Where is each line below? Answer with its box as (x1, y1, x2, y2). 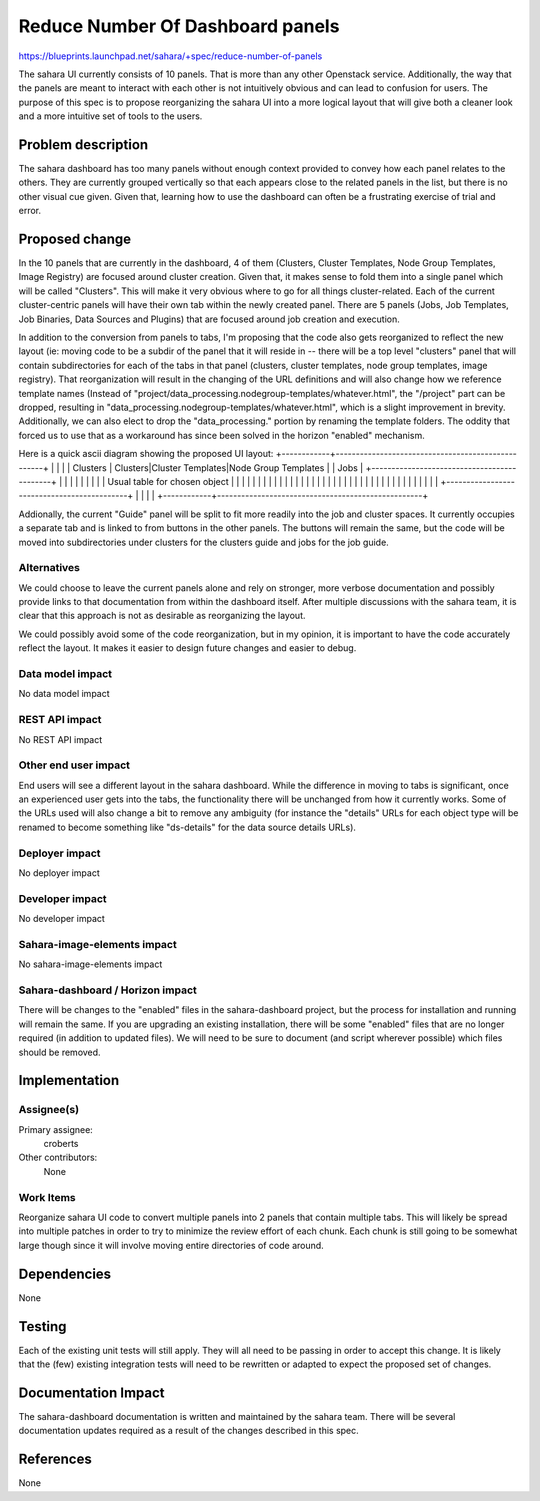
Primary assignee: (18, 1123, 94, 1135)
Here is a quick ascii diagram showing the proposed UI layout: (18, 448, 274, 460)
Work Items (18, 1190, 76, 1204)
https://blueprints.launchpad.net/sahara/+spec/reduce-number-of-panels (18, 50, 323, 62)
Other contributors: (18, 1151, 98, 1164)
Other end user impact (18, 758, 130, 772)
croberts (43, 1138, 79, 1150)
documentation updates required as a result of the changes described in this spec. (18, 1425, 359, 1437)
